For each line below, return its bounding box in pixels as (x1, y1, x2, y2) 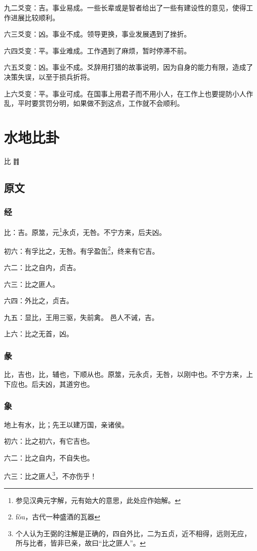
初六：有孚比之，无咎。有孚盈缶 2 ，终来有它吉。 (4, 244, 159, 256)
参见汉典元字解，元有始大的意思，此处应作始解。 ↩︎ (15, 495, 181, 505)
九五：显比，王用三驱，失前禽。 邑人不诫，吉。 (4, 312, 159, 322)
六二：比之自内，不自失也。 (4, 452, 94, 462)
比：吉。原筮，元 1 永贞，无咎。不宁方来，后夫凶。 (4, 226, 166, 237)
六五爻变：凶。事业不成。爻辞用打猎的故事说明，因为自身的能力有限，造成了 (4, 62, 253, 72)
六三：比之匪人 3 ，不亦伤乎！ (4, 469, 97, 481)
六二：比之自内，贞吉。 (4, 262, 80, 272)
